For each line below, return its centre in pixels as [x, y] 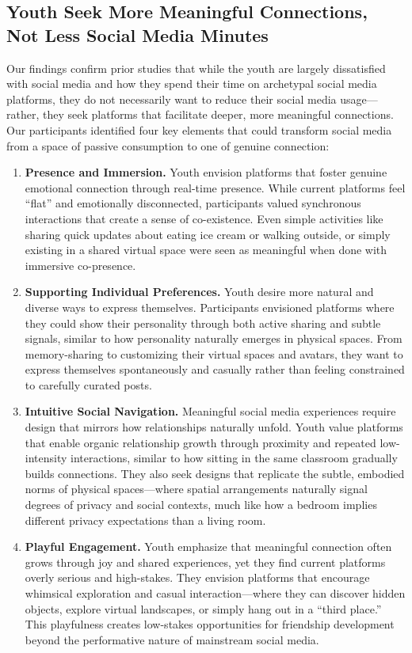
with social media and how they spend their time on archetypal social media [192, 84]
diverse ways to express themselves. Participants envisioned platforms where [210, 307]
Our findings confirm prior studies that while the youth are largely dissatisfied [196, 68]
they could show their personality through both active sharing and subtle [203, 323]
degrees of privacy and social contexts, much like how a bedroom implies [201, 505]
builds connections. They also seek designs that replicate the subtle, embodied [215, 473]
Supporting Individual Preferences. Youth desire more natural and [199, 292]
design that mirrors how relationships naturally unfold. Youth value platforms [214, 427]
